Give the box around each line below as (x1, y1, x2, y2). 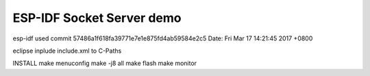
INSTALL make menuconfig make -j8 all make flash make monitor (12, 59, 197, 68)
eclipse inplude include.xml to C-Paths (12, 47, 122, 55)
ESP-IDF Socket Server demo (12, 10, 182, 25)
